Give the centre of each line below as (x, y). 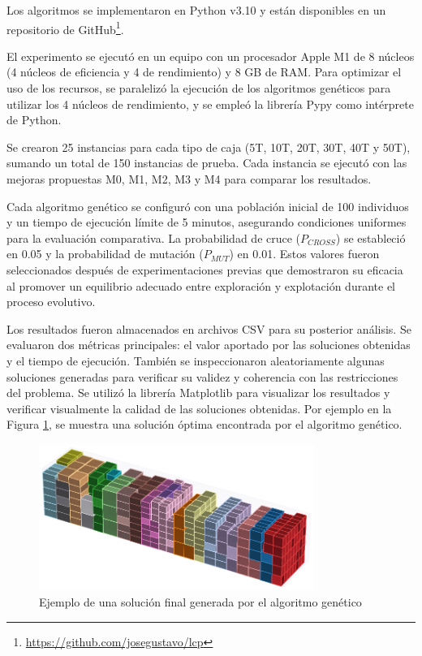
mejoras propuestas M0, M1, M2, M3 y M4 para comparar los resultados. (189, 179)
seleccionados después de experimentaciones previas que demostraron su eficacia (205, 269)
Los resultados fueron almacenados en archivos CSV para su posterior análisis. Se (209, 328)
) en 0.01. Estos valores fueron (304, 254)
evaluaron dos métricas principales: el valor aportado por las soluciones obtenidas (209, 345)
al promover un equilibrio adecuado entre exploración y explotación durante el (201, 285)
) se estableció (370, 237)
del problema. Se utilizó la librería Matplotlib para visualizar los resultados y (198, 393)
